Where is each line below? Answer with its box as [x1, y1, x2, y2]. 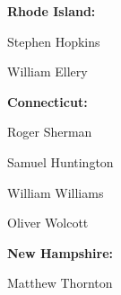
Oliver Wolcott [7, 213, 89, 232]
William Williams [7, 183, 104, 201]
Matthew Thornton [7, 273, 113, 292]
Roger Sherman [7, 122, 92, 141]
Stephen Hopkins [7, 31, 100, 50]
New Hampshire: [7, 243, 114, 262]
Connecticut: [7, 92, 88, 111]
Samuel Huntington [7, 152, 114, 171]
